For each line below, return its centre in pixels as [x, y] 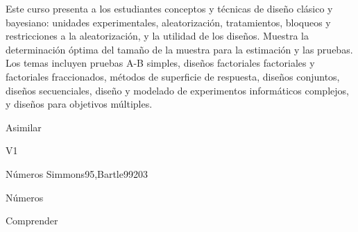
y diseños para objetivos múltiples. [79, 104]
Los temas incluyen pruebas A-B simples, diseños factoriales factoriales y [160, 63]
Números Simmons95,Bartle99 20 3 [77, 173]
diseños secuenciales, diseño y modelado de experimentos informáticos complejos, [177, 90]
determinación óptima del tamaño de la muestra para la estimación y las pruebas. [179, 49]
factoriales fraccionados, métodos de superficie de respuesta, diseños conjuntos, [173, 76]
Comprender [32, 221]
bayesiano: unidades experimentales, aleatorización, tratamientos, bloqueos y [168, 22]
